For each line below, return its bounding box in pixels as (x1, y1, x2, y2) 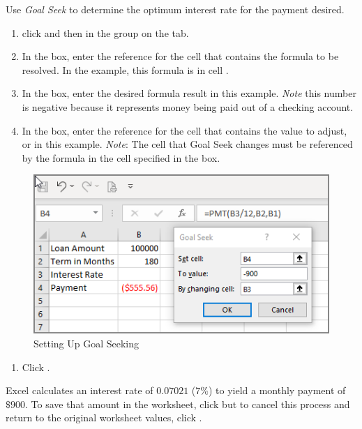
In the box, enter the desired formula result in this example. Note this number (22, 86, 356, 100)
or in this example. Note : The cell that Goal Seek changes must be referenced (22, 137, 353, 151)
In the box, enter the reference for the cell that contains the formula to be (22, 49, 339, 63)
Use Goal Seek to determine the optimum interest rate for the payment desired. (6, 2, 345, 16)
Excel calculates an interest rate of (6, 383, 153, 398)
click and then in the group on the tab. (22, 25, 189, 40)
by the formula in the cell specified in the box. (22, 150, 220, 165)
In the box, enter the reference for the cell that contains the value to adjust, (22, 123, 347, 137)
